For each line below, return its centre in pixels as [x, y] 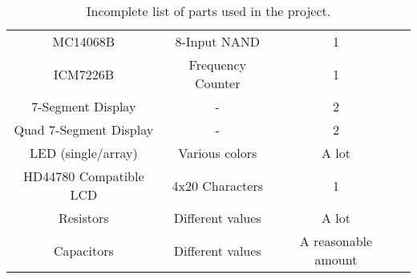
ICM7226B [83, 74]
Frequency [217, 65]
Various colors [218, 153]
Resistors [83, 218]
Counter [218, 83]
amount [336, 259]
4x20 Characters [217, 185]
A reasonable [336, 241]
